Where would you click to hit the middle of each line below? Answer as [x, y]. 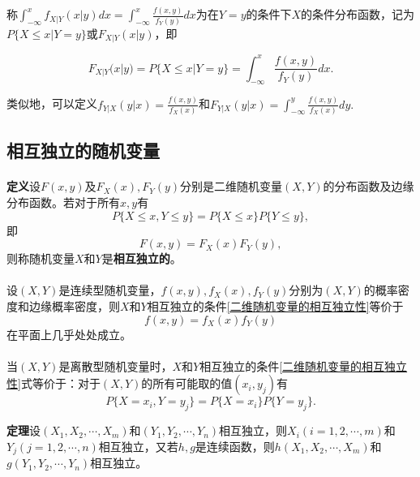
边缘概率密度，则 [74, 305]
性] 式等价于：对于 [54, 383]
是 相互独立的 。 [141, 258]
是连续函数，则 [235, 446]
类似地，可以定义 [52, 103]
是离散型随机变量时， [116, 365]
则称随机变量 [41, 258]
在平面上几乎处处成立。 [69, 334]
